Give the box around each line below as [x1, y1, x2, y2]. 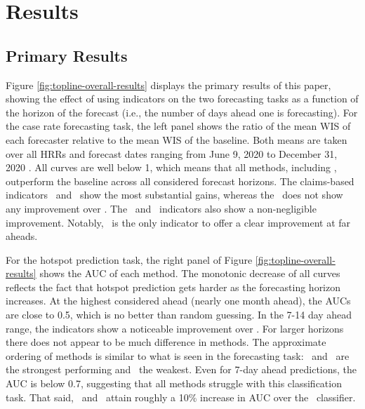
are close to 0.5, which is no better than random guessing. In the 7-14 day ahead [6, 307, 352, 322]
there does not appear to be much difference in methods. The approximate [6, 335, 326, 349]
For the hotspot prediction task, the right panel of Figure [6, 252, 253, 267]
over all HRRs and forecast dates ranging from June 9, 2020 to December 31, [6, 146, 338, 161]
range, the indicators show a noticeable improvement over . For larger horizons [6, 321, 344, 335]
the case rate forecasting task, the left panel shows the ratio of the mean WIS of [6, 119, 351, 133]
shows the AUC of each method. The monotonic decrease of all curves [39, 266, 340, 281]
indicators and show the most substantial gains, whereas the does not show [6, 187, 343, 202]
